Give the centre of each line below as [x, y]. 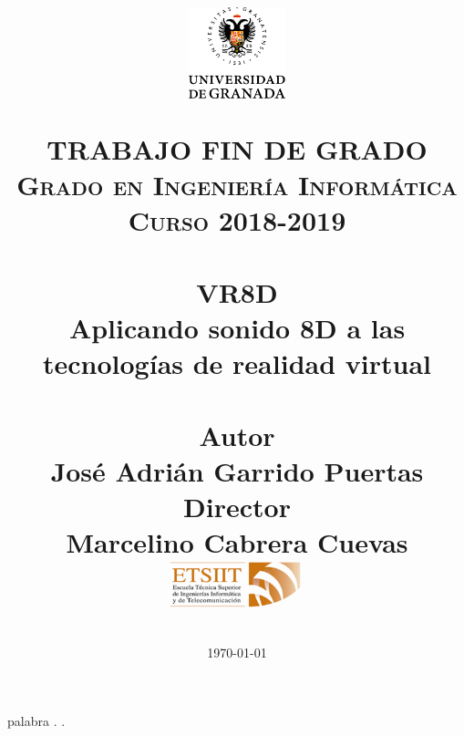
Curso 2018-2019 [237, 220]
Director [237, 506]
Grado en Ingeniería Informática [237, 185]
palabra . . [36, 721]
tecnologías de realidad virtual [237, 363]
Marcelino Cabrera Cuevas [237, 542]
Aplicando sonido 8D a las [237, 327]
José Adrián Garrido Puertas [237, 470]
